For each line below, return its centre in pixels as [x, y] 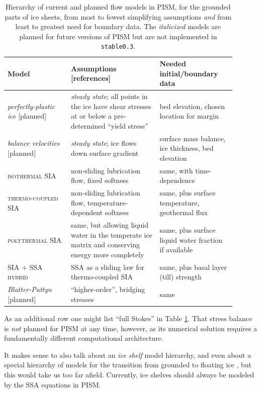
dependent [86, 212]
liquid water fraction [191, 239]
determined [88, 125]
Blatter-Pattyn [30, 289]
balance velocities [34, 143]
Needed [173, 64]
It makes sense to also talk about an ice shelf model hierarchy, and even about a [128, 355]
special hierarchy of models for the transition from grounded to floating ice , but [128, 365]
